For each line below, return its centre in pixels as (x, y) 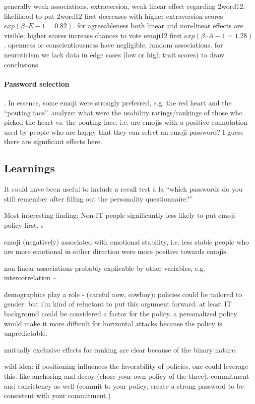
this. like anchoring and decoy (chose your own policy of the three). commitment (127, 376)
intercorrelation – (30, 278)
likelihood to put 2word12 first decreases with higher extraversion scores (114, 16)
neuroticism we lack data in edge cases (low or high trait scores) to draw (114, 54)
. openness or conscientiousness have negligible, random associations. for (114, 45)
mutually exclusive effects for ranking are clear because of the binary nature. (121, 349)
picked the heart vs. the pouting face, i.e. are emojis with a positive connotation (126, 122)
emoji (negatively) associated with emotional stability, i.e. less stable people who (127, 241)
